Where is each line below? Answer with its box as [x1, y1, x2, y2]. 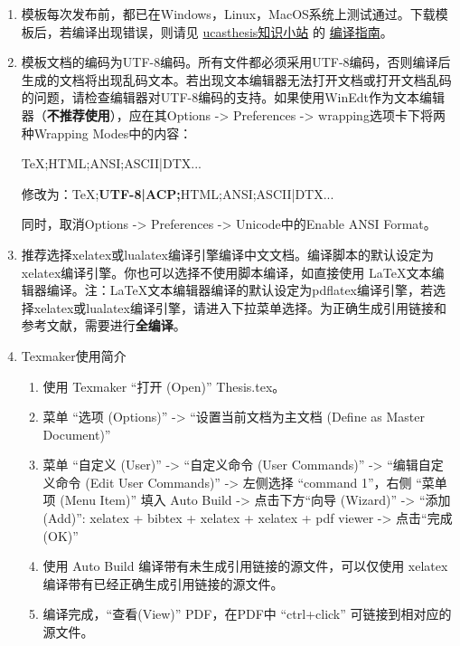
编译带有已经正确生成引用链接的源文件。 [42, 574, 284, 593]
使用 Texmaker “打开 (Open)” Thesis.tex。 [42, 376, 286, 395]
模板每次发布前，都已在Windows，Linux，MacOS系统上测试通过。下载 [21, 5, 436, 23]
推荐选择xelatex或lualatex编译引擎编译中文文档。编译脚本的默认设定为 [21, 244, 434, 263]
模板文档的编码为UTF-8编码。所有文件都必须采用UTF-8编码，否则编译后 [21, 52, 451, 71]
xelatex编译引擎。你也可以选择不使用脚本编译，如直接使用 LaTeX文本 [21, 262, 432, 281]
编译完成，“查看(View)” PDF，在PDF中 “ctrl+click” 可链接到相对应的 [42, 604, 452, 623]
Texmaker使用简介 [21, 346, 127, 365]
